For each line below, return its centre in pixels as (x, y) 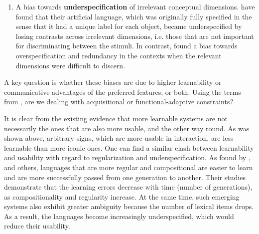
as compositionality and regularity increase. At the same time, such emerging (122, 196)
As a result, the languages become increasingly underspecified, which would (119, 216)
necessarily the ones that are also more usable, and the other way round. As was (127, 128)
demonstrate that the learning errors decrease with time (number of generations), (128, 187)
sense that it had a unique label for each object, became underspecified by (129, 26)
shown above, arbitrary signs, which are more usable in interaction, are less (119, 138)
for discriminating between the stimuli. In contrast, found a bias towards (127, 46)
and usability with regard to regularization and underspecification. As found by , (127, 157)
